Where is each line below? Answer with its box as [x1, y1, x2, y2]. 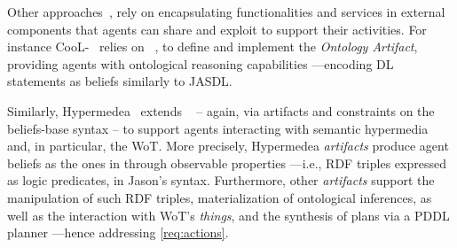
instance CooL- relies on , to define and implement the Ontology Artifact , [7, 37, 418, 56]
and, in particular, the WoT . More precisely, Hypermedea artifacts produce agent [7, 136, 449, 155]
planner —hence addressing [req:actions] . [7, 223, 229, 242]
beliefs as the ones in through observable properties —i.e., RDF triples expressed [7, 153, 446, 172]
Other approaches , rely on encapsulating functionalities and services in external [7, 3, 445, 20]
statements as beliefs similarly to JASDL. [7, 72, 232, 90]
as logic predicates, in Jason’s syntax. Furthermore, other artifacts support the [7, 171, 435, 190]
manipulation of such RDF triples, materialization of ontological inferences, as [7, 188, 432, 206]
